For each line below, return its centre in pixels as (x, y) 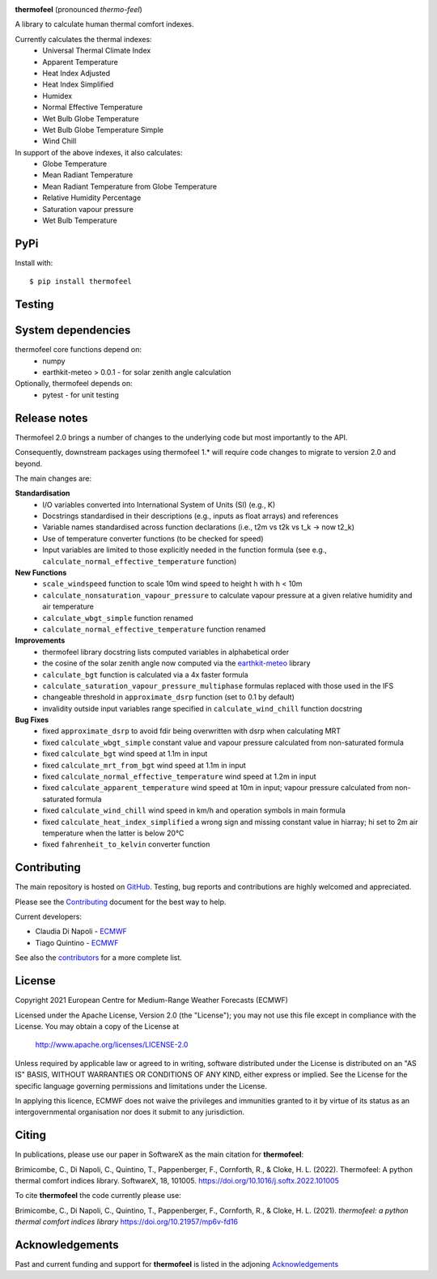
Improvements (40, 640)
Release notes (51, 418)
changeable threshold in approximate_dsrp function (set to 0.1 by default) (169, 697)
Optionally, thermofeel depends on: (74, 384)
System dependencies (73, 331)
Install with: (34, 262)
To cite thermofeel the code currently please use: (98, 1196)
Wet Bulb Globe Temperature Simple (103, 130)
